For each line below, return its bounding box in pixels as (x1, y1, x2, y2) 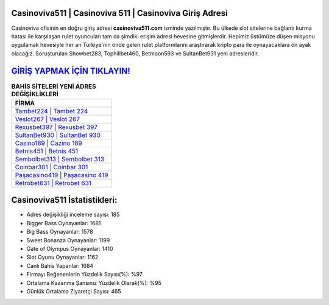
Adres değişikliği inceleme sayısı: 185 (26, 211, 120, 219)
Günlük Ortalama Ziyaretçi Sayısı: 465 (26, 288, 121, 295)
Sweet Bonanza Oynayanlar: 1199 (26, 236, 110, 244)
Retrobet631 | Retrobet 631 (15, 178, 91, 187)
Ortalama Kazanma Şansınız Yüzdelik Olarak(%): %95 (26, 279, 161, 286)
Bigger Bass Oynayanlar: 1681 (26, 219, 101, 226)
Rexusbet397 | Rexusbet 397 (15, 122, 97, 131)
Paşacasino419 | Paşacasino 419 (15, 170, 109, 179)
